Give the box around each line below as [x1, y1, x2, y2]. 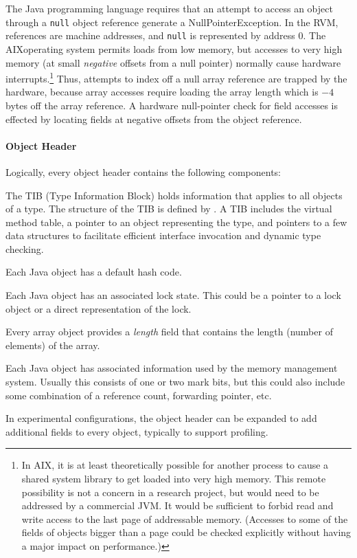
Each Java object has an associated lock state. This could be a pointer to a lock [5, 288, 341, 302]
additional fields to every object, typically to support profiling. [5, 424, 268, 438]
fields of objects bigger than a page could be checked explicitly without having [21, 525, 352, 539]
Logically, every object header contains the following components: [5, 164, 281, 179]
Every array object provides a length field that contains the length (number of [5, 324, 333, 339]
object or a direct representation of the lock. [5, 301, 192, 315]
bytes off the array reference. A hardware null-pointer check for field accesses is [5, 98, 338, 112]
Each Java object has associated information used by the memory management [5, 361, 338, 375]
